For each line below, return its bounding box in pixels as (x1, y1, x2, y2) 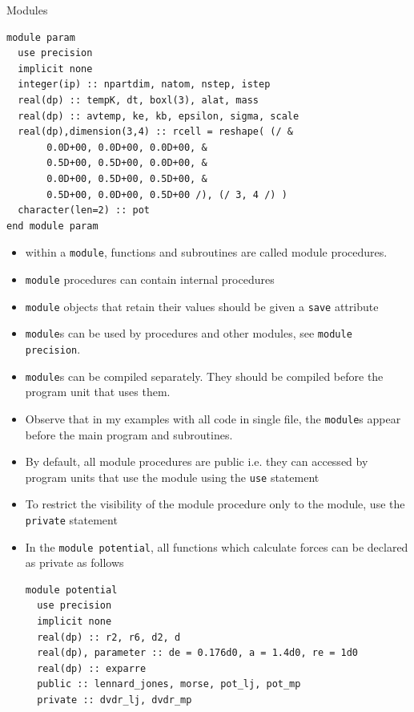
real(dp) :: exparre (37, 662, 147, 674)
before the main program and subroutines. (25, 426, 233, 443)
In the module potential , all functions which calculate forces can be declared (25, 538, 408, 555)
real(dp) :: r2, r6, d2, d (37, 631, 181, 643)
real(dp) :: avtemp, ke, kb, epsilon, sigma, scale (18, 110, 299, 122)
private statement (25, 511, 118, 528)
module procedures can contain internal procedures (25, 270, 275, 287)
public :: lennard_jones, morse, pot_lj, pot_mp (37, 678, 301, 690)
